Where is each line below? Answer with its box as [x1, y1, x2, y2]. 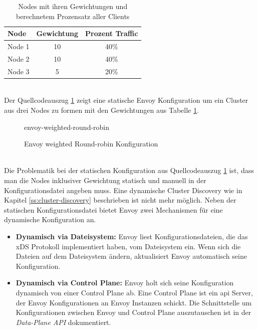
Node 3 [8, 66, 30, 76]
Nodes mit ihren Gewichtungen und [18, 1, 128, 11]
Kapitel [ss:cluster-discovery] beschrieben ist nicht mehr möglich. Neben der [4, 195, 236, 205]
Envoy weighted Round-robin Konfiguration [24, 138, 158, 149]
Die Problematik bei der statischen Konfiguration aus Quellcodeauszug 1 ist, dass [4, 165, 254, 176]
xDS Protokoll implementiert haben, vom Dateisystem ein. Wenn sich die [16, 241, 241, 251]
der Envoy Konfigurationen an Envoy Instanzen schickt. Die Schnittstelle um [16, 297, 252, 307]
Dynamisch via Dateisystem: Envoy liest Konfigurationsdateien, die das [16, 231, 248, 241]
